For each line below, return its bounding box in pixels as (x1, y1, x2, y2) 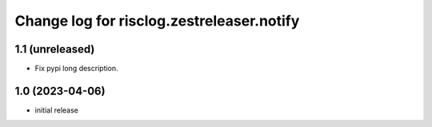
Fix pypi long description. (34, 64, 119, 73)
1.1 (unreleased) (14, 42, 95, 56)
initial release (34, 105, 79, 115)
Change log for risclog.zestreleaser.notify (14, 12, 300, 30)
